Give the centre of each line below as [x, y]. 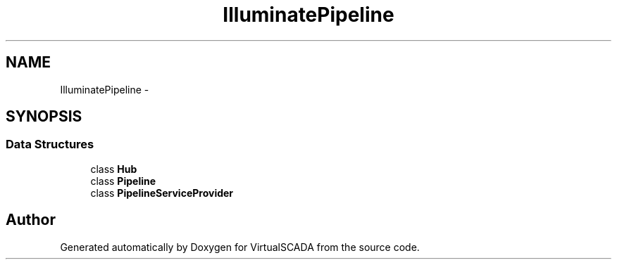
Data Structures [50, 144]
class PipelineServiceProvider [162, 193]
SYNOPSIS [44, 117]
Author [31, 220]
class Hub [114, 169]
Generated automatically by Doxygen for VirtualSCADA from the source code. [240, 247]
